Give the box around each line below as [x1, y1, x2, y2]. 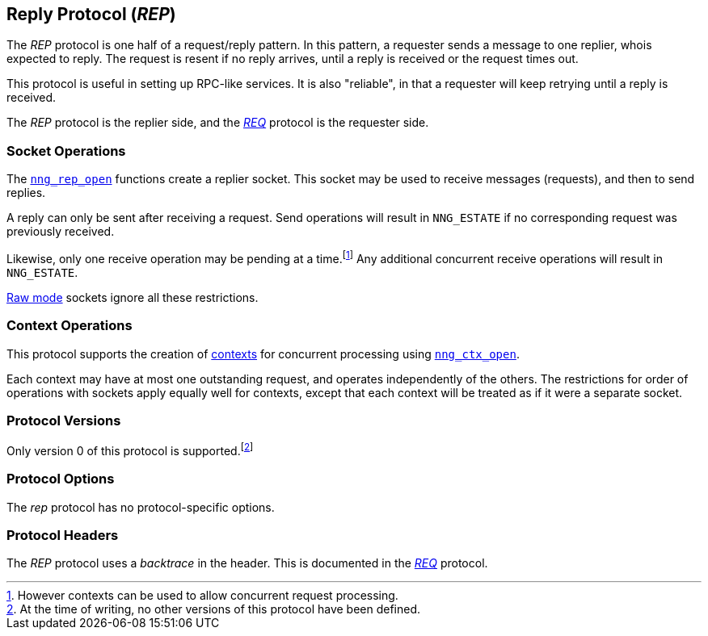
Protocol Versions [6, 412, 121, 429]
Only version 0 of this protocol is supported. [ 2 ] [6, 441, 254, 458]
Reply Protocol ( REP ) [6, 4, 176, 24]
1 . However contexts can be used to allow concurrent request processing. [6, 588, 398, 603]
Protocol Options [6, 471, 115, 487]
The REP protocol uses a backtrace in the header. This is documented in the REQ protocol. [6, 556, 488, 571]
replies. [6, 186, 46, 200]
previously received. [6, 224, 115, 239]
